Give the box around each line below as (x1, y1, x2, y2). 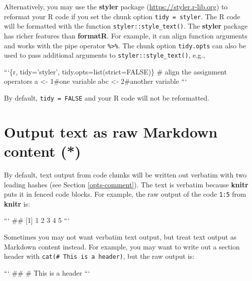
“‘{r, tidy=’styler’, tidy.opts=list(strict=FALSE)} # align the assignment (4, 66, 227, 76)
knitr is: (4, 198, 30, 209)
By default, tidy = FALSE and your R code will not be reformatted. (4, 93, 210, 103)
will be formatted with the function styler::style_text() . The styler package (4, 21, 248, 31)
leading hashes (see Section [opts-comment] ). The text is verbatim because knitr (4, 179, 249, 189)
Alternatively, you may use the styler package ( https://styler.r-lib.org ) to (4, 1, 228, 11)
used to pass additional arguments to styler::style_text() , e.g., (4, 50, 205, 60)
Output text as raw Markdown (4, 121, 217, 141)
